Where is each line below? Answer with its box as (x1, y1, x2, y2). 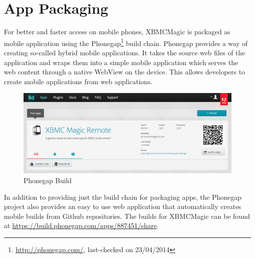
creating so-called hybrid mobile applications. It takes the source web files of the (4, 47, 245, 57)
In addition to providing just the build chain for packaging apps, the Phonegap (4, 191, 242, 202)
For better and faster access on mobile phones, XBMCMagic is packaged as (4, 26, 230, 37)
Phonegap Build (24, 175, 72, 185)
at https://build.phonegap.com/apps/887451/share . (4, 220, 159, 231)
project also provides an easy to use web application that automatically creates (4, 201, 241, 211)
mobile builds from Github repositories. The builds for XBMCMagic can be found (4, 211, 250, 221)
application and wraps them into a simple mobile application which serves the (4, 57, 238, 67)
